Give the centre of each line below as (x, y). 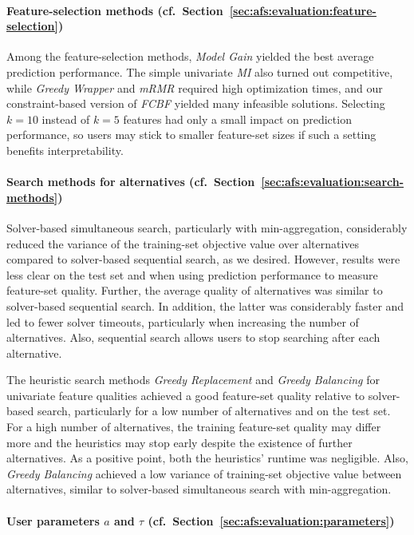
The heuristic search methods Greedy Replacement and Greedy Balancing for (193, 380)
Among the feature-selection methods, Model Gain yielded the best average (190, 56)
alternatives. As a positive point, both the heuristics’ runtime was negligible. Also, (207, 458)
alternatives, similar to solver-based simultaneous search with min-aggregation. (199, 489)
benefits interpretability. (65, 150)
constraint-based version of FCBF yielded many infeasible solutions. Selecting (196, 103)
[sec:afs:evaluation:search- (333, 182)
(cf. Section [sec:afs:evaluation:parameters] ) (271, 520)
